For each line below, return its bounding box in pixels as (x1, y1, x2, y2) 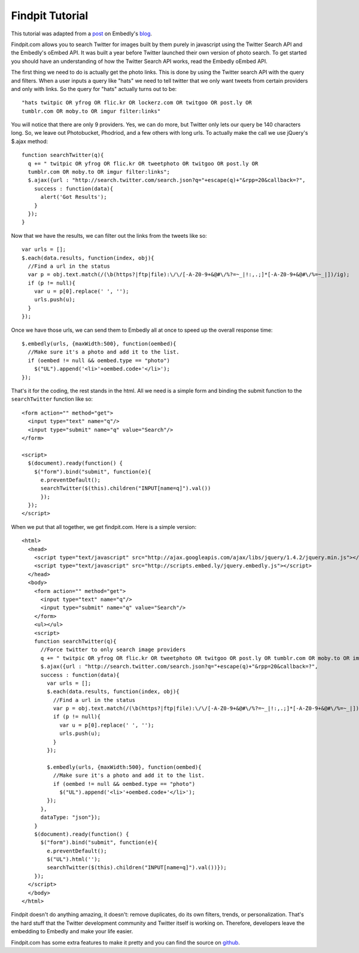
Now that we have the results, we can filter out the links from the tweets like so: (11, 232, 208, 239)
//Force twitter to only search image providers (40, 646, 186, 653)
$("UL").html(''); (47, 856, 101, 863)
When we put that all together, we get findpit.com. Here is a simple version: (11, 523, 197, 530)
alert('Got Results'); (40, 193, 107, 201)
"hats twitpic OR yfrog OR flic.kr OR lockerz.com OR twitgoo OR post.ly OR (22, 99, 252, 106)
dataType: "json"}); (40, 814, 101, 821)
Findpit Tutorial (11, 9, 89, 22)
